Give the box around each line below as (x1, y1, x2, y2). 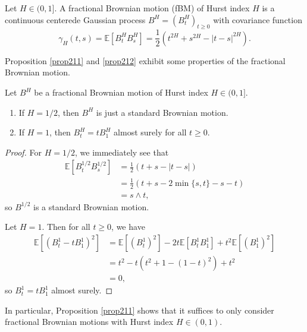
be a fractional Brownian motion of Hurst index (34, 86, 208, 99)
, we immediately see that (74, 146, 169, 158)
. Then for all (42, 220, 90, 233)
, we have (111, 220, 145, 233)
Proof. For (5, 146, 42, 158)
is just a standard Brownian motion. (96, 106, 228, 118)
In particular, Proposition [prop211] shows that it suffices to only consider (5, 303, 274, 316)
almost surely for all (114, 126, 187, 138)
